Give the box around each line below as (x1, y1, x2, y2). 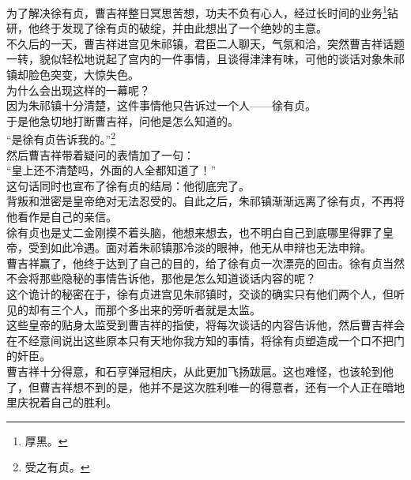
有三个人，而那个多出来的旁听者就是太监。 (39, 301, 261, 317)
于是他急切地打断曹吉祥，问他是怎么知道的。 (6, 112, 239, 129)
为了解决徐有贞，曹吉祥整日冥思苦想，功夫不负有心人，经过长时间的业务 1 (6, 2, 387, 21)
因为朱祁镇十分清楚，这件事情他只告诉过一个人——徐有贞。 (6, 97, 316, 114)
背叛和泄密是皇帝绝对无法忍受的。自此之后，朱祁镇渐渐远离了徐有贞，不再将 (6, 193, 405, 209)
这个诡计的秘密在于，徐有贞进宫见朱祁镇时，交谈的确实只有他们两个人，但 (6, 286, 394, 302)
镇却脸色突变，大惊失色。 (6, 66, 139, 83)
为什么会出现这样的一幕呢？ (6, 81, 150, 98)
